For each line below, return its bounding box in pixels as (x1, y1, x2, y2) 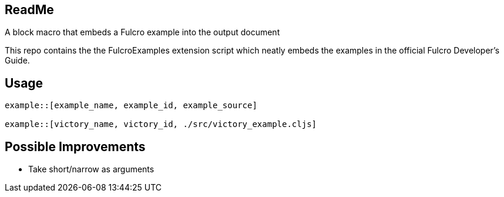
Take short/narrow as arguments (28, 164, 154, 175)
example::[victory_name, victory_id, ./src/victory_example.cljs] (5, 119, 317, 129)
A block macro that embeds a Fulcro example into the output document (5, 27, 280, 38)
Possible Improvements (5, 139, 146, 154)
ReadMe (5, 2, 54, 17)
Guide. (5, 55, 30, 66)
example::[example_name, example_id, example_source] (5, 101, 257, 111)
